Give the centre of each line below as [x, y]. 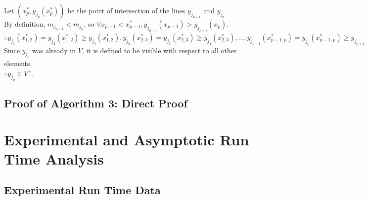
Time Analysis [54, 158]
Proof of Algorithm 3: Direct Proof [96, 103]
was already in [54, 50]
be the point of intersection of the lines [126, 10]
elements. [18, 63]
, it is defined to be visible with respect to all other [159, 50]
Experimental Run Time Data [82, 190]
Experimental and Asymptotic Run [127, 139]
